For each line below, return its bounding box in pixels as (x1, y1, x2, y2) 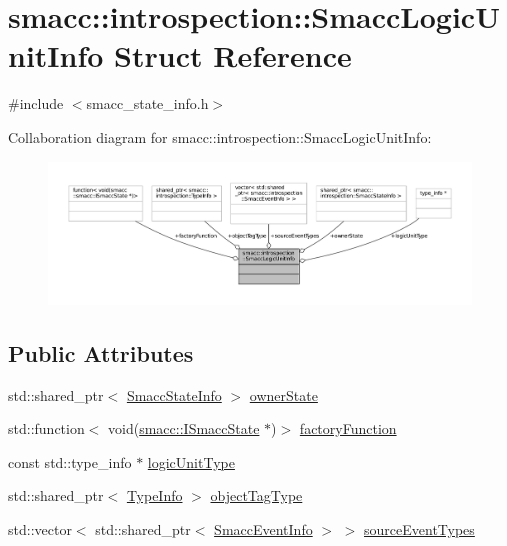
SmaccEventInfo (214, 519, 313, 540)
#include (8, 93, 64, 114)
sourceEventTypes (364, 519, 475, 540)
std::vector (8, 519, 72, 540)
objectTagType (210, 485, 303, 506)
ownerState (249, 384, 318, 405)
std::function (8, 418, 85, 439)
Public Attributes (8, 337, 194, 368)
